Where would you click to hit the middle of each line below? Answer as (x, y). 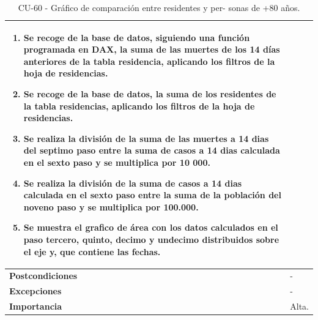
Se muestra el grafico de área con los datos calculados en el (151, 227)
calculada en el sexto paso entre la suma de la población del (152, 195)
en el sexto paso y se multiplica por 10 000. (117, 162)
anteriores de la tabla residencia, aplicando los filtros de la (149, 61)
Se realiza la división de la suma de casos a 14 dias (133, 183)
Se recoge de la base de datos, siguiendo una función (137, 37)
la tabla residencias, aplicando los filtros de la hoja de (139, 106)
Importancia (36, 306)
